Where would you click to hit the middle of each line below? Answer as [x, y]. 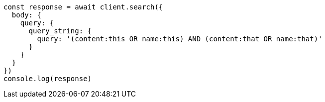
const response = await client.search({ [83, 7]
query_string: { [60, 31]
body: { [26, 15]
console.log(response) [48, 79]
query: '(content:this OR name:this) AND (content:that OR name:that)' [180, 39]
